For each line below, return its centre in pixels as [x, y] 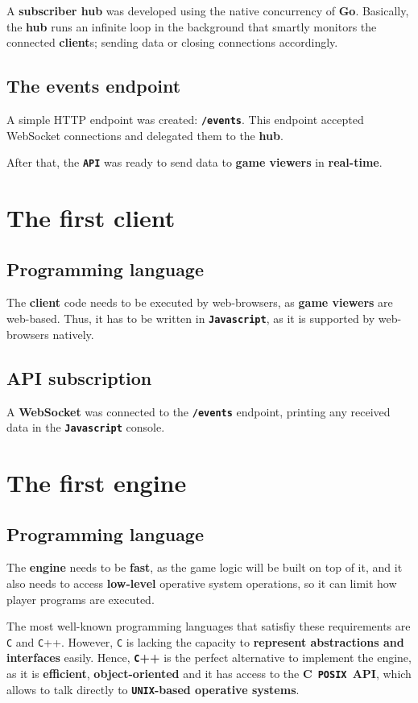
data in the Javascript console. [86, 427]
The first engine [97, 483]
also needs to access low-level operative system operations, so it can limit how [202, 583]
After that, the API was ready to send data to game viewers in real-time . [195, 162]
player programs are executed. [81, 599]
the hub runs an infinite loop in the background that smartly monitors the [192, 26]
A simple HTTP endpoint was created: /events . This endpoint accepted [185, 119]
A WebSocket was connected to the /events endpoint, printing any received [199, 411]
